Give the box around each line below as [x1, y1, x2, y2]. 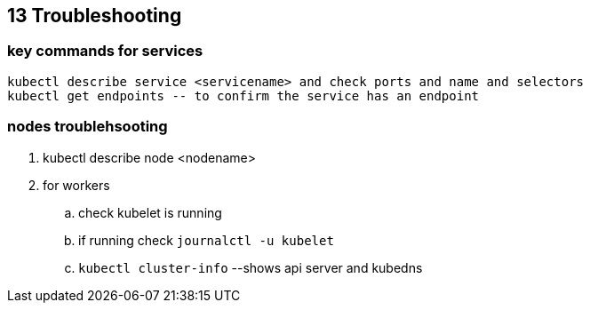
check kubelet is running [78, 204, 222, 220]
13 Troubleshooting [7, 4, 182, 27]
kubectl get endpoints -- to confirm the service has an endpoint [7, 88, 480, 103]
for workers [43, 177, 110, 193]
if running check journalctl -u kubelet [78, 232, 334, 248]
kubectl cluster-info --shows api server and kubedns [78, 259, 423, 275]
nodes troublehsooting [7, 117, 168, 136]
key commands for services [7, 42, 203, 60]
